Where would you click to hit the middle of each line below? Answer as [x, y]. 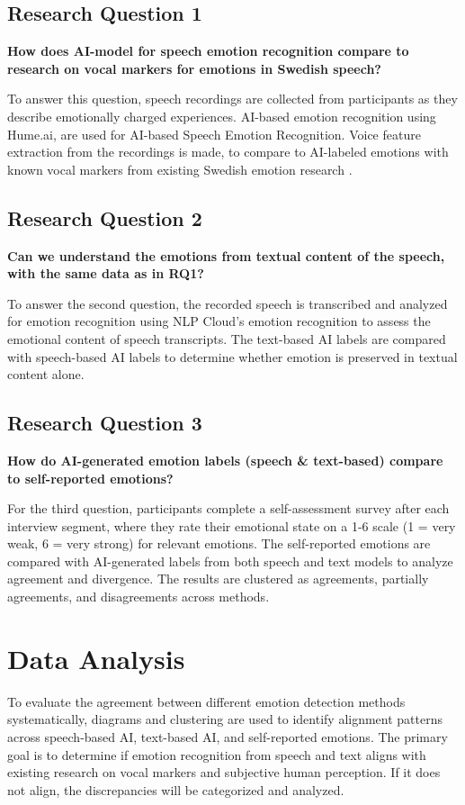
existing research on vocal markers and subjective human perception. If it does [224, 772]
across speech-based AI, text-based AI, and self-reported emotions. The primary [228, 736]
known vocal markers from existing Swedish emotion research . [180, 169]
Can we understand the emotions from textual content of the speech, [226, 255]
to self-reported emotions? [90, 478]
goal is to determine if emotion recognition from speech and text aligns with [217, 754]
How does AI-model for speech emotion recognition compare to [208, 51]
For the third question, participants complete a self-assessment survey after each [228, 508]
